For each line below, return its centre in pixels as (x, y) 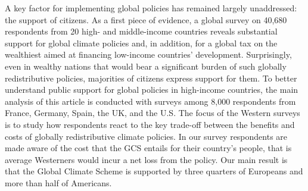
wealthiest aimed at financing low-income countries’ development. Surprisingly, (148, 54)
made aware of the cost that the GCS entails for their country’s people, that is (148, 148)
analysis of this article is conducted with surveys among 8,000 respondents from (150, 101)
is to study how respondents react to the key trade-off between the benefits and (150, 124)
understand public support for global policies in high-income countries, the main (152, 90)
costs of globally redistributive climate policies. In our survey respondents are (146, 136)
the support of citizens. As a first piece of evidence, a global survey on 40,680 (146, 19)
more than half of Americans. (58, 182)
